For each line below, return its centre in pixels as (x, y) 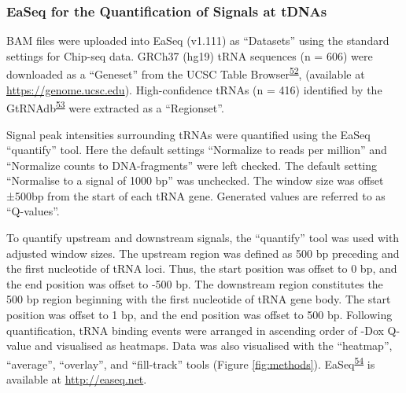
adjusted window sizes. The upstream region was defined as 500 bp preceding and (203, 253)
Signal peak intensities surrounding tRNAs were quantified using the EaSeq (188, 134)
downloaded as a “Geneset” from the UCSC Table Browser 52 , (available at (186, 73)
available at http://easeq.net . (77, 379)
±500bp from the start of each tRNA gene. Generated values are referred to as (196, 195)
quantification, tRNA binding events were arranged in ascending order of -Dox (195, 330)
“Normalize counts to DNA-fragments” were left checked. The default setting (192, 165)
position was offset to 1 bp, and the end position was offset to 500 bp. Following (199, 315)
